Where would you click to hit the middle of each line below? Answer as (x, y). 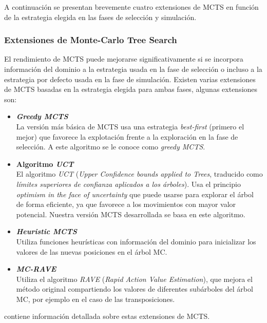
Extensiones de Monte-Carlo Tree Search (91, 40)
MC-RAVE (36, 269)
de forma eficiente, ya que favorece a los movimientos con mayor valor (126, 204)
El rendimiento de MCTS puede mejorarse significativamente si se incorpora (124, 59)
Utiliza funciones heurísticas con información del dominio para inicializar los (136, 241)
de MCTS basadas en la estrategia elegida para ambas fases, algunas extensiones (131, 89)
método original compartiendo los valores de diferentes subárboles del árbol (135, 289)
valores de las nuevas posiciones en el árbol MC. (92, 251)
